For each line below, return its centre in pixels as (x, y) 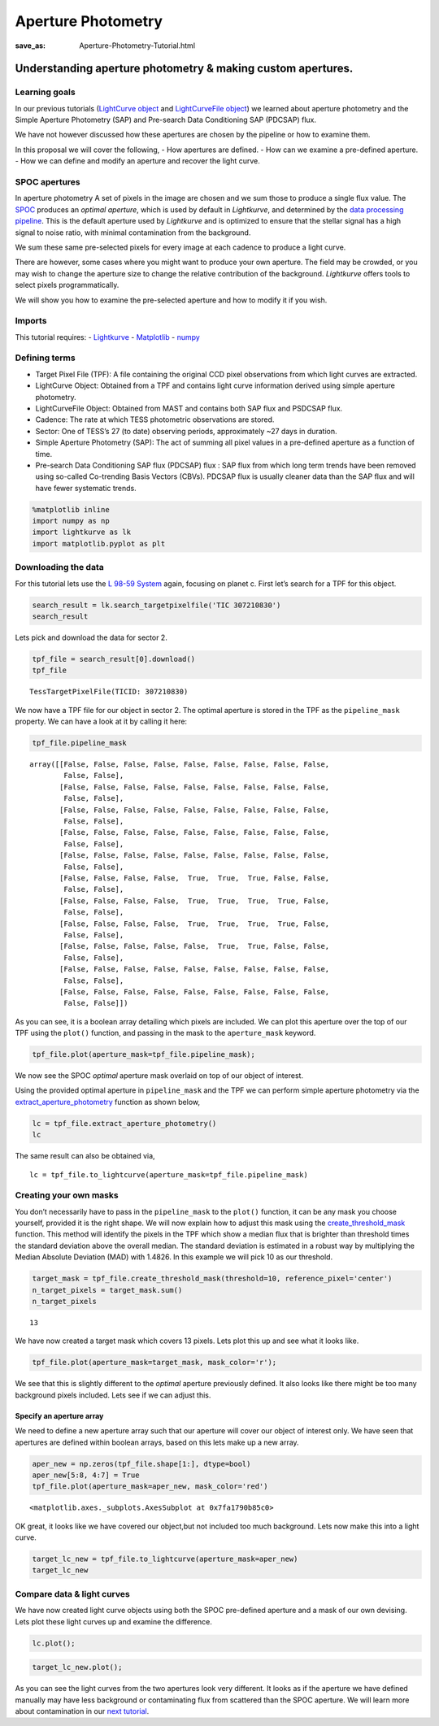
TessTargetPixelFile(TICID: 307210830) (109, 692)
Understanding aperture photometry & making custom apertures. (184, 69)
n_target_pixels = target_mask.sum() (107, 1290)
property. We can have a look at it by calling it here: (101, 722)
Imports (31, 321)
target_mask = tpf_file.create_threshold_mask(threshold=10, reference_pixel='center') (212, 1279)
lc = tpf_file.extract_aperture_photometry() (124, 1123)
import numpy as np (71, 521)
